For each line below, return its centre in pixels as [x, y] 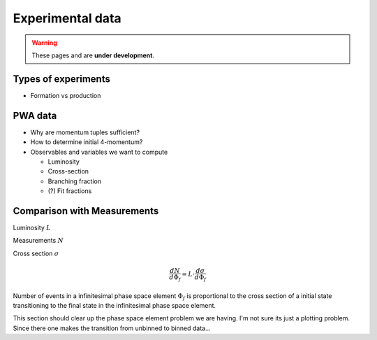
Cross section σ [36, 253]
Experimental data [67, 18]
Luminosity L [32, 228]
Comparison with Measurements [86, 211]
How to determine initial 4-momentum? [87, 142]
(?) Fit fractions [70, 191]
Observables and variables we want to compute [99, 152]
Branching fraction [74, 181]
